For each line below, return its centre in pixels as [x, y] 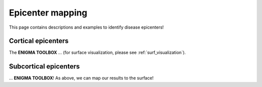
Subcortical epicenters [44, 66]
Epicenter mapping [48, 13]
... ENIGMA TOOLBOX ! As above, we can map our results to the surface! [81, 78]
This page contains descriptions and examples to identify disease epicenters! [86, 27]
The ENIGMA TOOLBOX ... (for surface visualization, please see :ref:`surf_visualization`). [98, 52]
